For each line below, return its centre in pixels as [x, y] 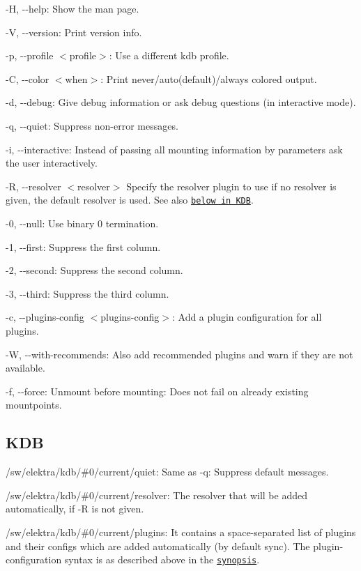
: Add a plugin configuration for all [247, 317]
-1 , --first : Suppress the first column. [83, 246]
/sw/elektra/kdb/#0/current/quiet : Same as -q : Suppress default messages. [167, 472]
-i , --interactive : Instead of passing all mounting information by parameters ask [174, 149]
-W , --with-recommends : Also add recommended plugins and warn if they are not [179, 354]
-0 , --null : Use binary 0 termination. [82, 223]
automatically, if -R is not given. [75, 509]
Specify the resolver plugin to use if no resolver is [231, 186]
